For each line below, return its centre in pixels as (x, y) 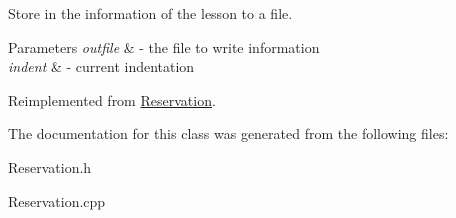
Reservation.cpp (57, 200)
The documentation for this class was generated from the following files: (228, 133)
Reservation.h (50, 166)
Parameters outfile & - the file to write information (164, 46)
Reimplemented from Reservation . (112, 99)
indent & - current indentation (101, 66)
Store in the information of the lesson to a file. (150, 13)
